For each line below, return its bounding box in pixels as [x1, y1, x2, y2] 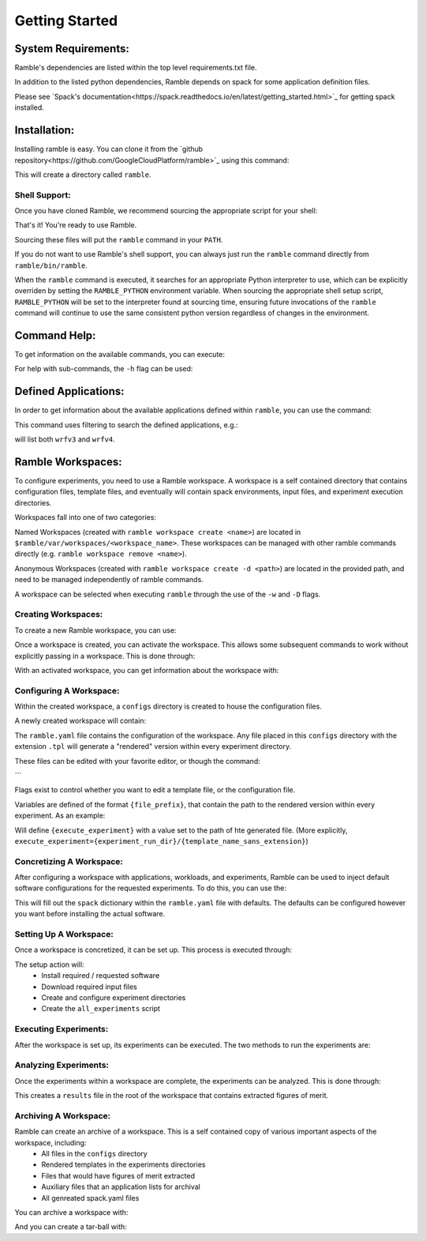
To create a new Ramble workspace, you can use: [14, 625, 177, 635]
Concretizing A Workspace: [14, 856, 124, 867]
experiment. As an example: [14, 810, 106, 821]
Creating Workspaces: [14, 609, 103, 620]
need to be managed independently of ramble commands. [14, 575, 204, 585]
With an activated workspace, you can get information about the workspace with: [14, 665, 279, 675]
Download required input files [41, 982, 137, 991]
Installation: [14, 123, 75, 137]
